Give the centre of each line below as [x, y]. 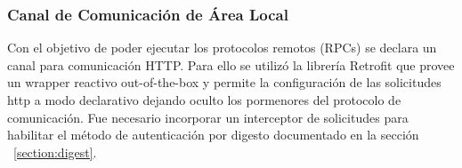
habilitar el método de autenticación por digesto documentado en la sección [213, 135]
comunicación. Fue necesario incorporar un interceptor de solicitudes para [208, 117]
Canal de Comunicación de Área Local [148, 14]
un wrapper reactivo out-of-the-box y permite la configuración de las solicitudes [224, 82]
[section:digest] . [55, 152]
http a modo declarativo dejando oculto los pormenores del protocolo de [204, 100]
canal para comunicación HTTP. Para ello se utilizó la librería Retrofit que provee [231, 64]
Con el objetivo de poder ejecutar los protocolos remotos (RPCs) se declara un [222, 48]
